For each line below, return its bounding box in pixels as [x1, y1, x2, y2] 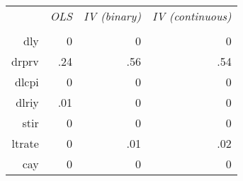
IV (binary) [84, 8, 141, 24]
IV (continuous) [152, 8, 232, 24]
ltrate [11, 135, 39, 151]
